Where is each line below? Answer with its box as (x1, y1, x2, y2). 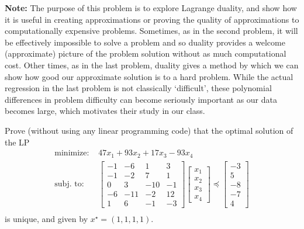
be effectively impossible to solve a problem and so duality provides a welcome (5, 36, 285, 48)
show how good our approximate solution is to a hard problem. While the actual (5, 70, 293, 82)
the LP (5, 136, 30, 148)
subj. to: (54, 180, 84, 189)
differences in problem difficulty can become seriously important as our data (5, 93, 277, 105)
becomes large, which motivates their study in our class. (5, 105, 205, 117)
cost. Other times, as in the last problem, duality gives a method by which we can (5, 58, 299, 71)
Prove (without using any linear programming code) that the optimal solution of (5, 124, 293, 136)
